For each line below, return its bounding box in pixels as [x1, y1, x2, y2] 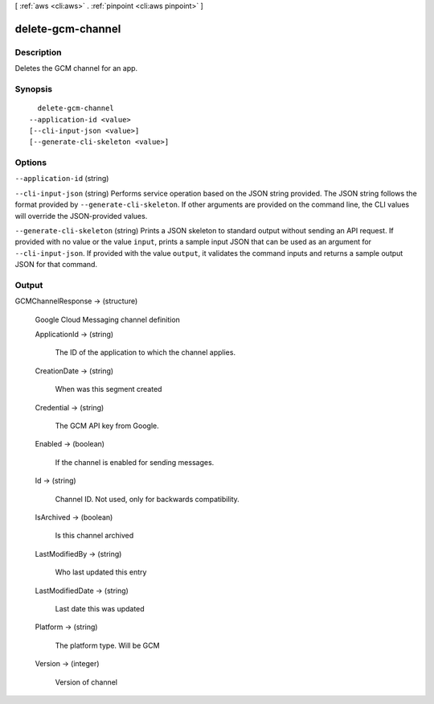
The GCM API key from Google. [55, 421, 160, 430]
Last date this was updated [55, 603, 145, 613]
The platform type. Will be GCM [55, 640, 160, 650]
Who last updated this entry [55, 567, 147, 577]
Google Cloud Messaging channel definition [35, 315, 181, 324]
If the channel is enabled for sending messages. [55, 457, 215, 467]
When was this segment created [55, 385, 162, 394]
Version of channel [55, 677, 118, 687]
